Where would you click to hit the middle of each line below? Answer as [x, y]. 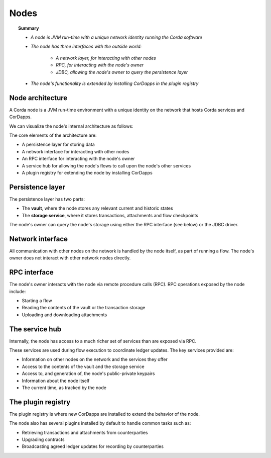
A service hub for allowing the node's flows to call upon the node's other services [106, 165]
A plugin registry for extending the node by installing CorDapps [87, 172]
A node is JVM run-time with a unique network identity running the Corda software [117, 37]
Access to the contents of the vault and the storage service [83, 367]
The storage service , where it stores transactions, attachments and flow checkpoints [110, 215]
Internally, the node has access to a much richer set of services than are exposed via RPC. [103, 341]
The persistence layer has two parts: [47, 199]
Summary [29, 28]
